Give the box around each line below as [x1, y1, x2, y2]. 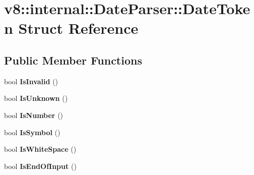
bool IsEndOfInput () [4, 160, 77, 171]
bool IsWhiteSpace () [4, 144, 77, 154]
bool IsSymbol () [4, 127, 60, 137]
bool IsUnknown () [4, 93, 68, 103]
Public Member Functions [4, 52, 142, 68]
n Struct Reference [4, 18, 139, 38]
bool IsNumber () [4, 109, 63, 120]
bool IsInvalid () [4, 76, 58, 86]
